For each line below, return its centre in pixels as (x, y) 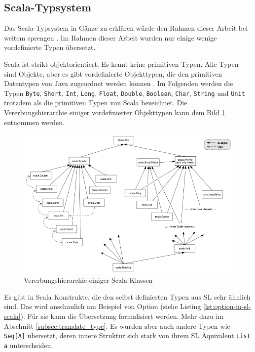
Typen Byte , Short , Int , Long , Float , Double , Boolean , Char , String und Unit (125, 93)
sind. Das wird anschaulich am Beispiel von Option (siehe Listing (103, 306)
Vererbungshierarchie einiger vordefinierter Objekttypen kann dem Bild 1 (115, 112)
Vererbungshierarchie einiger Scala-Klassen (88, 280)
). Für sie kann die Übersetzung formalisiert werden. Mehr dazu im (122, 316)
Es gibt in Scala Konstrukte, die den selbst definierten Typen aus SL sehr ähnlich (127, 296)
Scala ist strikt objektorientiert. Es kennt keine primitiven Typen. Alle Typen (121, 64)
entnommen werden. (34, 122)
